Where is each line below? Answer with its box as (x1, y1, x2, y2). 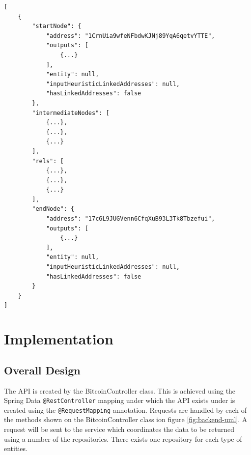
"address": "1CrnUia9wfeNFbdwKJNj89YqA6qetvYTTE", (46, 32, 215, 39)
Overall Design (4, 362, 81, 377)
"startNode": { (32, 23, 82, 30)
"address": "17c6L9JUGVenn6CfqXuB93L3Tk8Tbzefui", (46, 215, 215, 223)
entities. (4, 443, 28, 454)
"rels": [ (32, 157, 64, 165)
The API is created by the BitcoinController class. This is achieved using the (4, 385, 236, 396)
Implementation (4, 329, 113, 349)
